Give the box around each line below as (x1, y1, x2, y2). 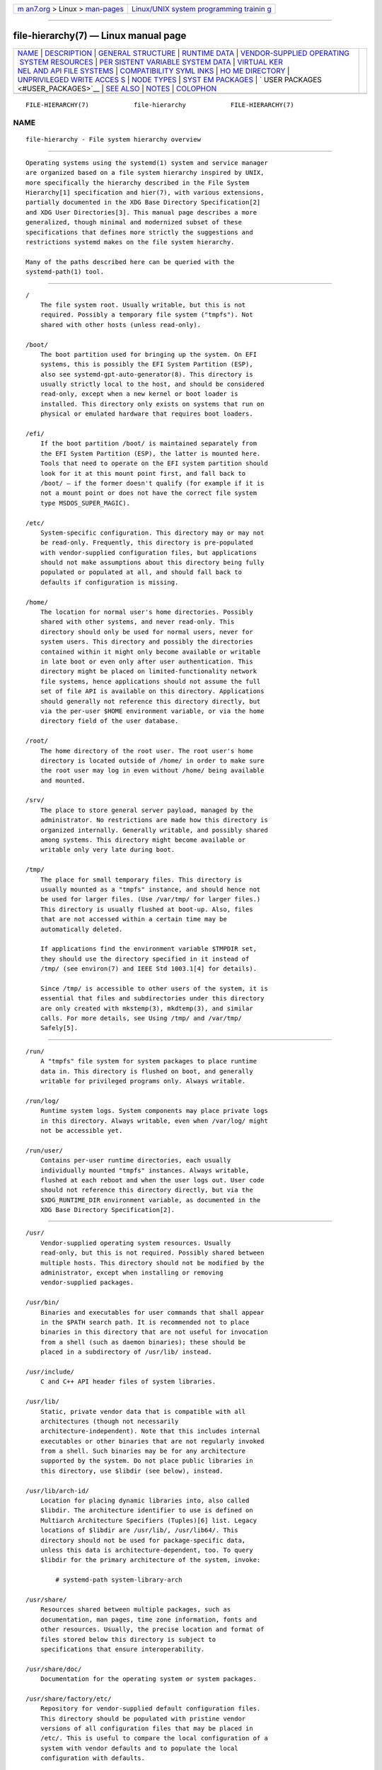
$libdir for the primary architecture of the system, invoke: (40, 1556, 261, 1564)
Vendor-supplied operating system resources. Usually (40, 1239, 231, 1247)
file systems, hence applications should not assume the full (40, 677, 261, 685)
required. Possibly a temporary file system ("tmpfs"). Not (40, 311, 254, 319)
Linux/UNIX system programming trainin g (132, 4, 272, 13)
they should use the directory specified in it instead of (40, 954, 250, 963)
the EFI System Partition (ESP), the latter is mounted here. (40, 450, 261, 457)
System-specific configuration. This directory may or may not (40, 528, 265, 537)
